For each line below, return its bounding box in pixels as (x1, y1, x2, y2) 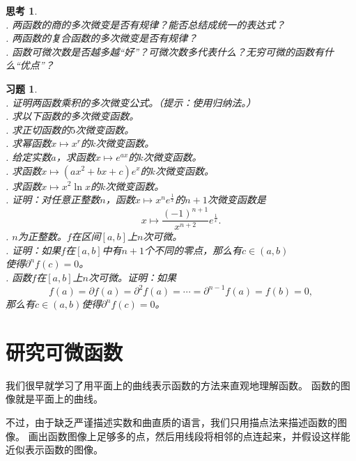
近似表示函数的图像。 (6, 442, 103, 457)
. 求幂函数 (6, 136, 52, 150)
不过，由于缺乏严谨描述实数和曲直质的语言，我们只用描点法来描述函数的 (6, 415, 337, 430)
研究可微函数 (6, 337, 123, 366)
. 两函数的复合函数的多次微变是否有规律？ (6, 31, 198, 45)
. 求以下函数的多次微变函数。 (6, 109, 139, 123)
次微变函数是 (207, 192, 266, 207)
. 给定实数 (6, 149, 52, 164)
